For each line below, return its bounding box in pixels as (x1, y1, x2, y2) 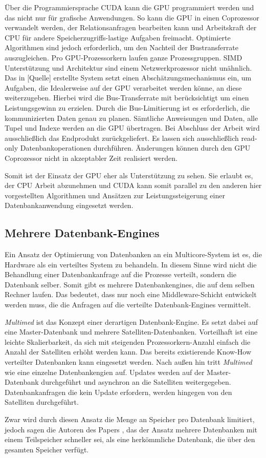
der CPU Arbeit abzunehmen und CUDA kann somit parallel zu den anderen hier (5, 180, 262, 191)
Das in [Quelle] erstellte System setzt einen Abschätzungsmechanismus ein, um (5, 72, 252, 83)
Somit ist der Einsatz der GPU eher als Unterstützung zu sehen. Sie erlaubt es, (5, 170, 253, 180)
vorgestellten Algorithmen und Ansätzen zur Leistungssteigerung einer (5, 190, 225, 200)
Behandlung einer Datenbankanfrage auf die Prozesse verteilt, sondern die (5, 269, 236, 280)
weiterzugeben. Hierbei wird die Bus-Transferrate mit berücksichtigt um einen (5, 92, 249, 103)
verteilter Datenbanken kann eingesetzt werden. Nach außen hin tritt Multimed (5, 357, 252, 367)
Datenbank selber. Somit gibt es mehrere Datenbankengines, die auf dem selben (5, 279, 255, 289)
